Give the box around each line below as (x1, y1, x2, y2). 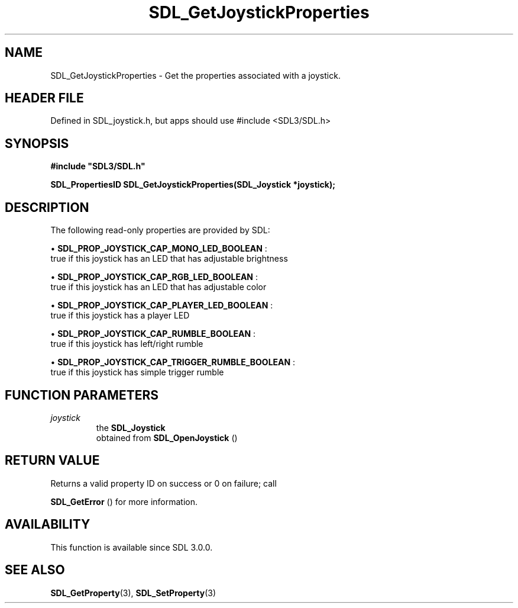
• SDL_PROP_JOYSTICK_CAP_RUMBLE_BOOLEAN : (50, 329, 256, 339)
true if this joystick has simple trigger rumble (50, 367, 224, 378)
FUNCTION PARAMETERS (5, 387, 158, 403)
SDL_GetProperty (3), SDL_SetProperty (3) (50, 587, 216, 598)
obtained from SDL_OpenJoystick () (96, 432, 238, 443)
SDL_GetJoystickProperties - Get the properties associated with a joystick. (50, 70, 341, 81)
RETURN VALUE (5, 453, 100, 468)
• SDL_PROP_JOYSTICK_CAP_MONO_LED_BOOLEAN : (50, 243, 267, 254)
